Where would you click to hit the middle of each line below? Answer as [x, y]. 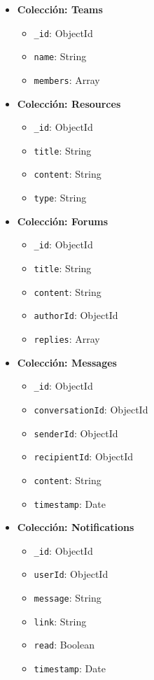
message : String [68, 598]
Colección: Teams [60, 9]
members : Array [67, 79]
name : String [60, 56]
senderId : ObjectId [76, 433]
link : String [60, 621]
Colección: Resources [69, 103]
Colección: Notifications [76, 527]
